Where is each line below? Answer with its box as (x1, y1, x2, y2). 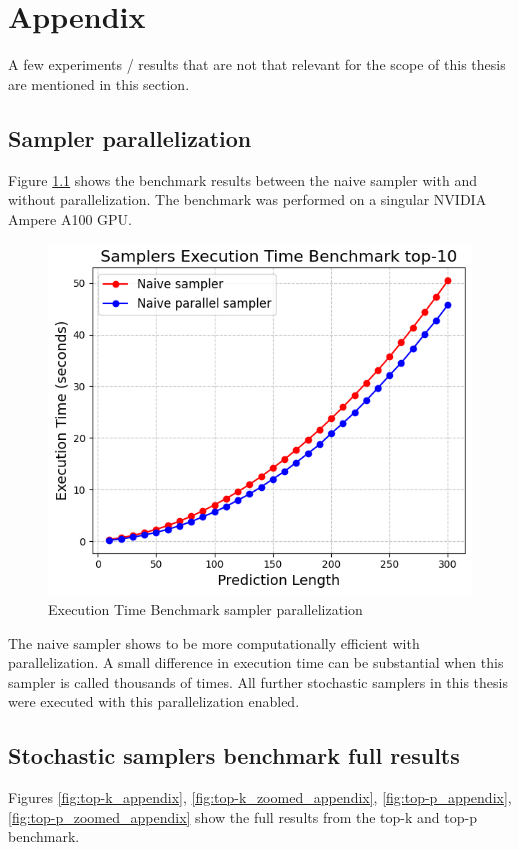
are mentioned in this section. (8, 73, 190, 94)
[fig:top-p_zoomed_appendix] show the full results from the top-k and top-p (8, 806, 477, 827)
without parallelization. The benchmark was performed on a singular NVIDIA (8, 189, 487, 210)
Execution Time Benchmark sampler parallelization (48, 599, 363, 620)
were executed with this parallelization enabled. (8, 691, 300, 712)
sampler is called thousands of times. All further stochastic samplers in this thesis (8, 671, 508, 692)
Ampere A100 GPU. (8, 208, 132, 229)
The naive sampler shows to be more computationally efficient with (8, 632, 420, 653)
